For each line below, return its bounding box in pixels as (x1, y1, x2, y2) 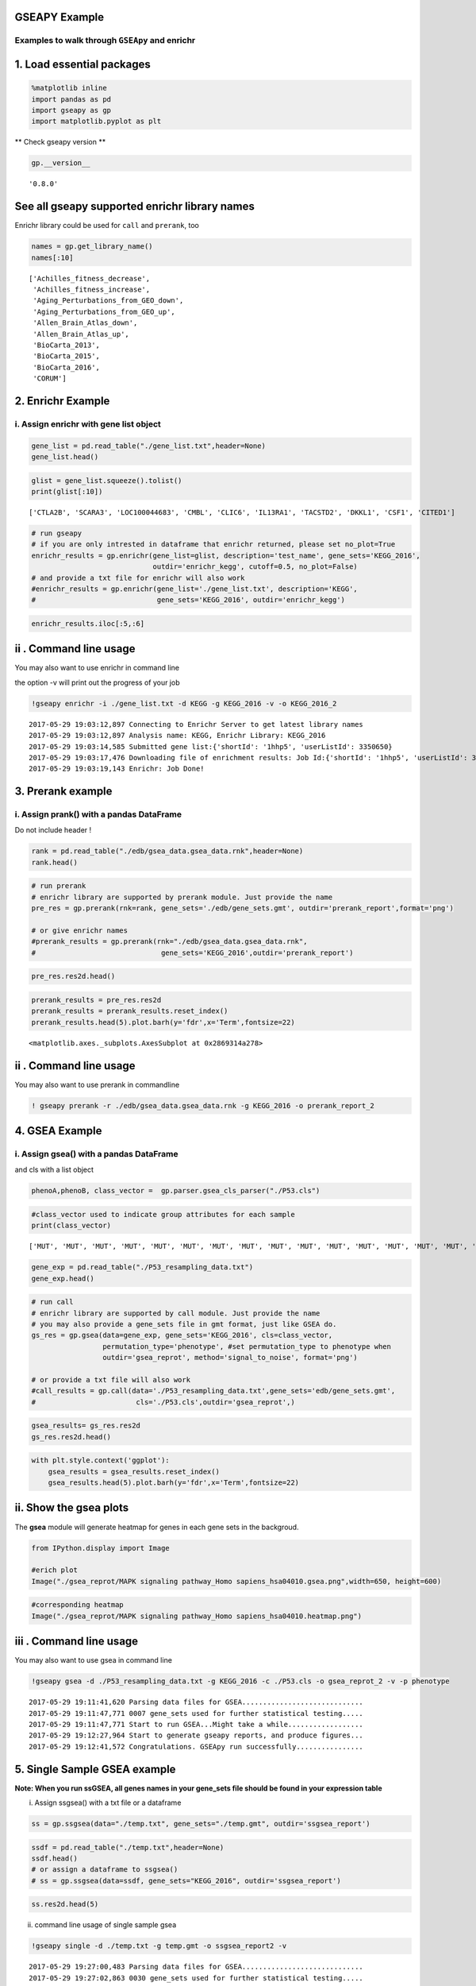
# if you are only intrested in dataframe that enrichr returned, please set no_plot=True (31, 540, 396, 549)
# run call (31, 1297, 74, 1307)
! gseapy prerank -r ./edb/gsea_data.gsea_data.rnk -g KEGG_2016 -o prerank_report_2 (31, 1101, 374, 1110)
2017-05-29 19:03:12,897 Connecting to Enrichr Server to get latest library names (29, 720, 364, 728)
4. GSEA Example (14, 1124, 102, 1138)
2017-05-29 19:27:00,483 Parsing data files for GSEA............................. (29, 1962, 364, 1972)
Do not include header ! (14, 825, 92, 835)
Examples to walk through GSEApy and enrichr (14, 35, 196, 46)
